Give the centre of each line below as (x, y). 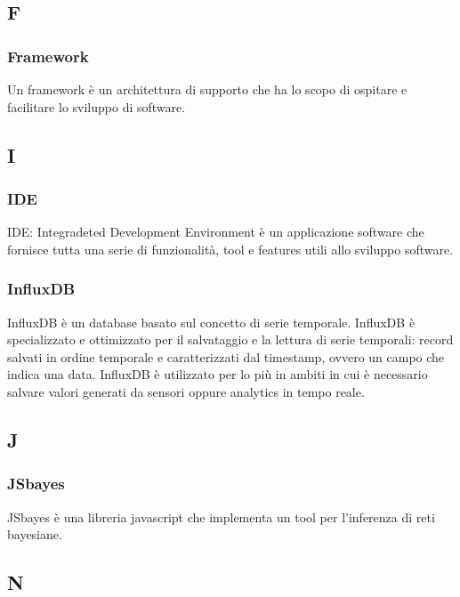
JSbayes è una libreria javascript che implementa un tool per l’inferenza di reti (221, 516)
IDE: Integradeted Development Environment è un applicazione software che (216, 232)
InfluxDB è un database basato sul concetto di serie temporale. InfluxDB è (211, 322)
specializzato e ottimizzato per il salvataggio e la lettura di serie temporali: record (230, 339)
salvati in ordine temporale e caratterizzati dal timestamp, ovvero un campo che (226, 356)
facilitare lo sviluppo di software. (97, 106)
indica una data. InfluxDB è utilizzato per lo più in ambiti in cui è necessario (218, 374)
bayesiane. (35, 534)
